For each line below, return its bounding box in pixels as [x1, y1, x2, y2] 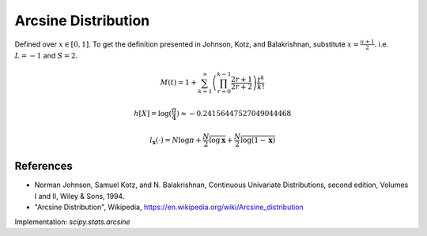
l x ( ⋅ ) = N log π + [149, 135, 202, 146]
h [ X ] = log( [134, 109, 172, 118]
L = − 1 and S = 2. [14, 51, 78, 61]
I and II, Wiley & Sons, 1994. [34, 191, 125, 200]
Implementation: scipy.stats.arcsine [14, 217, 130, 227]
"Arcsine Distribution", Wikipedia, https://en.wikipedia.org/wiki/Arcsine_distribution [34, 202, 304, 212]
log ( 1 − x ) [240, 135, 276, 144]
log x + [209, 135, 233, 144]
